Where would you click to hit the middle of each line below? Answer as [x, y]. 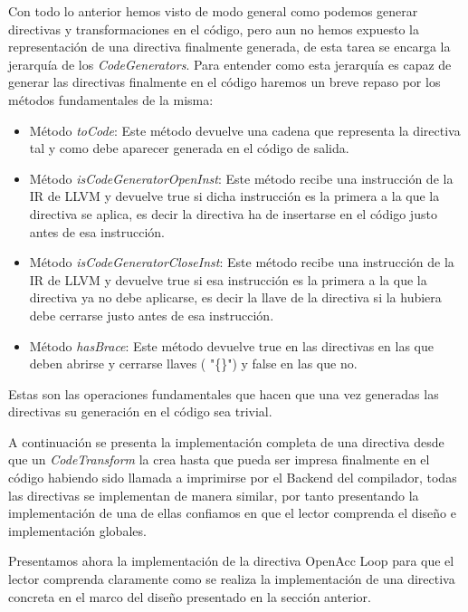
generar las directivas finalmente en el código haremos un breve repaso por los [224, 82]
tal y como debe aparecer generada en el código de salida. [189, 148]
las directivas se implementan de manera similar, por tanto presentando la [214, 495]
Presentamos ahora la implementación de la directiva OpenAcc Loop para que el [231, 561]
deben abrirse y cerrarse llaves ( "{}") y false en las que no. [193, 363]
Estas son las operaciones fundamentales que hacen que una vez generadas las [224, 393]
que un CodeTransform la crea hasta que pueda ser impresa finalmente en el [219, 459]
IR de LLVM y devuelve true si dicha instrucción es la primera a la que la [234, 196]
